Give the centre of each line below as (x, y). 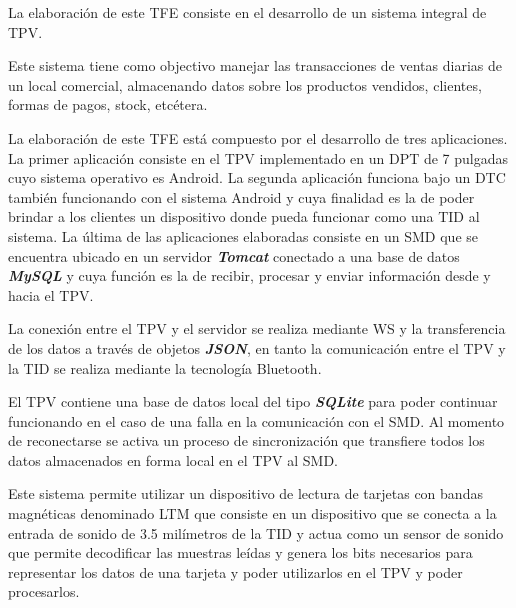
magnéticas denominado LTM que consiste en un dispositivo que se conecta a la (252, 513)
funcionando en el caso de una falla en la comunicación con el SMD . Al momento (256, 420)
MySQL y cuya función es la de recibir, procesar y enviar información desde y (249, 275)
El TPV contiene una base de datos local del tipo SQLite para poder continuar (253, 401)
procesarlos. (44, 591)
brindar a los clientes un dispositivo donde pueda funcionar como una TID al (244, 216)
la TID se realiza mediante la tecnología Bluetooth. (165, 367)
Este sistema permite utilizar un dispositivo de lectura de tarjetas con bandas (245, 493)
